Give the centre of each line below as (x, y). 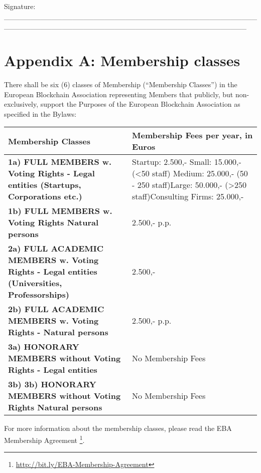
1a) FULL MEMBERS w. (60, 162)
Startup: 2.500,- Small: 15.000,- (187, 162)
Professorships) (39, 295)
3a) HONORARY (44, 347)
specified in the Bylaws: (40, 113)
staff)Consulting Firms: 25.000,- (188, 196)
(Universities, (35, 283)
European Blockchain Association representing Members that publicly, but (119, 94)
